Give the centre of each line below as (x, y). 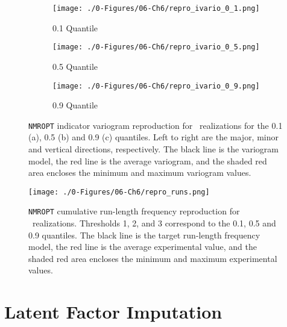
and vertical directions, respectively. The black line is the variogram (153, 149)
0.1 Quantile (75, 27)
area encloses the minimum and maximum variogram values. (140, 173)
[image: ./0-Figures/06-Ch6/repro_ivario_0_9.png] (156, 86)
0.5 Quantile (75, 66)
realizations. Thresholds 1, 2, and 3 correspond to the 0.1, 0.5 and (154, 223)
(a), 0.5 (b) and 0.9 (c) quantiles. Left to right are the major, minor (154, 137)
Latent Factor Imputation (113, 312)
